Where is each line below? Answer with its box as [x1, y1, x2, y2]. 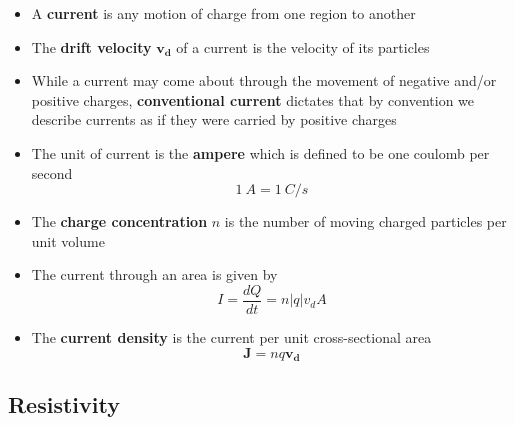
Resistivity [8, 389, 120, 420]
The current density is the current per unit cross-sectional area [31, 327, 432, 347]
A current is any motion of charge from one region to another [31, 3, 416, 23]
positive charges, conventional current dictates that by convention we [31, 89, 475, 110]
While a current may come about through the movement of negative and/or [31, 70, 497, 91]
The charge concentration [31, 211, 208, 232]
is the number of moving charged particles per [224, 211, 507, 232]
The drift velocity [31, 36, 152, 57]
